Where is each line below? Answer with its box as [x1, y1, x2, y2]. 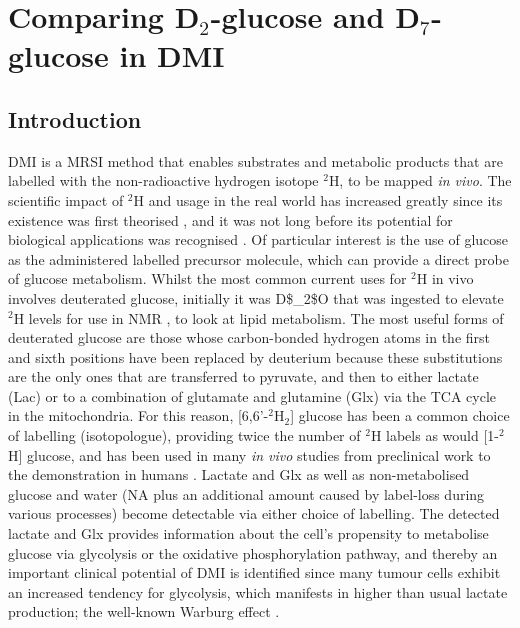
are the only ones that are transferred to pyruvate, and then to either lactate [8, 366, 479, 387]
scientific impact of [8, 189, 124, 210]
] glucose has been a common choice [290, 405, 510, 426]
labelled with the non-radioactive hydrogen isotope [8, 170, 319, 191]
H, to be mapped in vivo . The [328, 170, 512, 191]
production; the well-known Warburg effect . [8, 601, 280, 622]
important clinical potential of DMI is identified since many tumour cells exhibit [8, 562, 501, 583]
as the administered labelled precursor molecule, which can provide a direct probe [8, 248, 510, 269]
